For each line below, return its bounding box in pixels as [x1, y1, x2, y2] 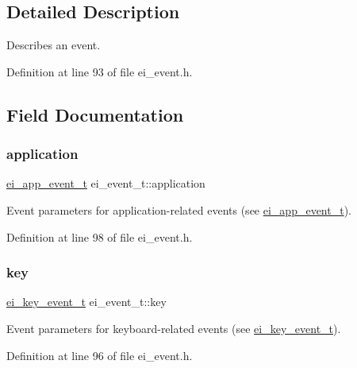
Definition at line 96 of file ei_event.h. [6, 347, 193, 363]
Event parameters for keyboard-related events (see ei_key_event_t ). [6, 320, 341, 336]
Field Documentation [6, 102, 184, 126]
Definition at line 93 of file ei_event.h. [6, 63, 193, 79]
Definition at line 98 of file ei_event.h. [6, 228, 193, 245]
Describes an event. [6, 37, 101, 53]
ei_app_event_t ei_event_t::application [6, 175, 205, 192]
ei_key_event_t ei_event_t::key [6, 293, 167, 310]
